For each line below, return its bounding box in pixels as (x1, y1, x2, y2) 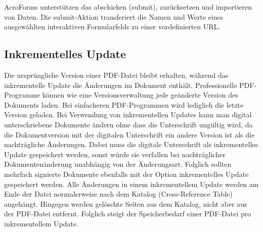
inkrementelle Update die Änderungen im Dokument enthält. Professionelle (4, 79, 237, 90)
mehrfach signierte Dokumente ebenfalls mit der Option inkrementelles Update (4, 168, 249, 179)
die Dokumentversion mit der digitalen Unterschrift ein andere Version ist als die (4, 129, 255, 140)
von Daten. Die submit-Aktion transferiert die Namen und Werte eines (4, 11, 224, 22)
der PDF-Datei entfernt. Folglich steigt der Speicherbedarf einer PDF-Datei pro (4, 208, 251, 219)
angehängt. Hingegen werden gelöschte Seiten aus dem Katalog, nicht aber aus (4, 198, 247, 209)
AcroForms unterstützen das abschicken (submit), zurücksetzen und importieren (4, 2, 252, 12)
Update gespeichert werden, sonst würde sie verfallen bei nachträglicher (4, 149, 226, 159)
